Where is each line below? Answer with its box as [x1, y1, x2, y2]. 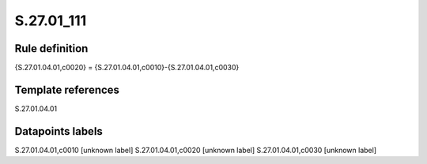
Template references [14, 83, 120, 96]
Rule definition [14, 42, 89, 55]
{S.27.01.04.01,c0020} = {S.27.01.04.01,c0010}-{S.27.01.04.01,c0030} [14, 63, 240, 73]
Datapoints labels [14, 125, 103, 138]
